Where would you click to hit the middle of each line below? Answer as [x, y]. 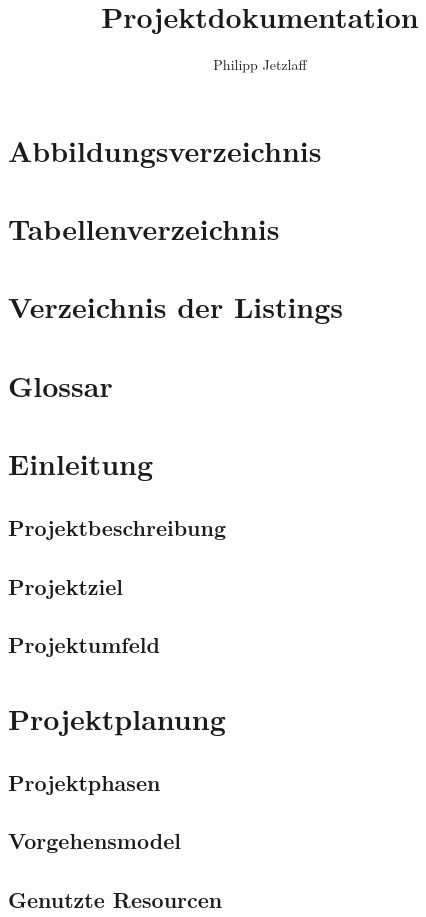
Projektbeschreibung [117, 526]
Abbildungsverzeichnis [165, 149]
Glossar [60, 384]
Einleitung [81, 463]
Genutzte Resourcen [115, 899]
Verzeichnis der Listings [176, 306]
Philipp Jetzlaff [260, 64]
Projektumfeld [84, 644]
